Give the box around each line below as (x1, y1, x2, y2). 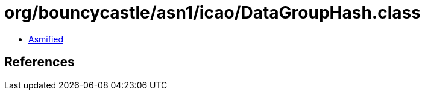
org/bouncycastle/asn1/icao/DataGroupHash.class (4, 2, 421, 23)
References (4, 54, 75, 70)
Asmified (28, 33, 64, 44)
